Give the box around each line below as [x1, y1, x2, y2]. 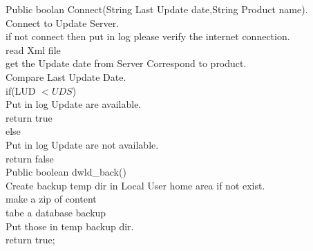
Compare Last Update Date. [6, 69, 126, 84]
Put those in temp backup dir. [6, 219, 134, 233]
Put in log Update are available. [6, 97, 142, 111]
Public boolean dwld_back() [6, 165, 126, 179]
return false [6, 151, 54, 165]
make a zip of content [6, 192, 97, 206]
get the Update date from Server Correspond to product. [6, 56, 247, 71]
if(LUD [6, 83, 36, 97]
